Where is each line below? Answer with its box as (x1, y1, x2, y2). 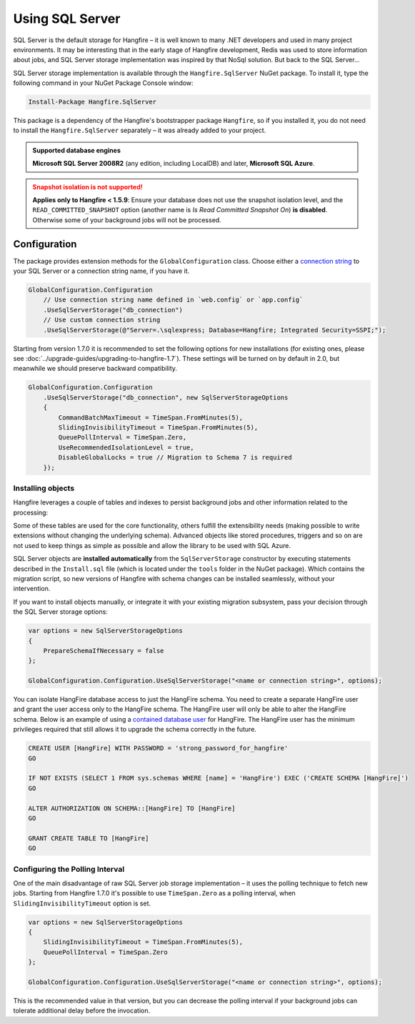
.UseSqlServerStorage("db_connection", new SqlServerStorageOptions (43, 393, 289, 402)
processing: (13, 508, 49, 517)
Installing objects (13, 483, 75, 493)
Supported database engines (32, 146, 121, 154)
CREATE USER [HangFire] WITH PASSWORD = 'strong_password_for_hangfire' (28, 744, 289, 752)
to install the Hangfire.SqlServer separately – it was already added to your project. (13, 126, 266, 135)
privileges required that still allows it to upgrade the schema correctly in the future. (13, 725, 257, 734)
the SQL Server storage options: (13, 607, 109, 616)
